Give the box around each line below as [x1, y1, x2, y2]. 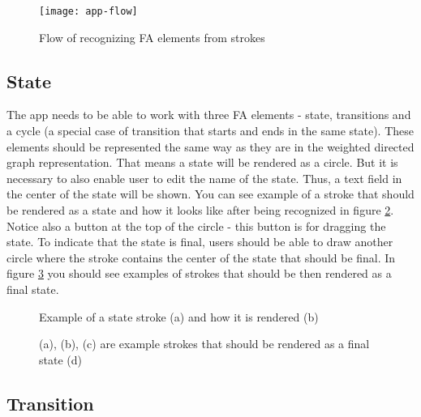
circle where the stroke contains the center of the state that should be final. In [6, 249, 396, 266]
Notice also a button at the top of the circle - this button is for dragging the [6, 217, 386, 234]
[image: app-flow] [39, 6, 138, 17]
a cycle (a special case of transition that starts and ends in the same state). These [6, 122, 414, 139]
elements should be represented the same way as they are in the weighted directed [6, 138, 415, 155]
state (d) [39, 351, 82, 368]
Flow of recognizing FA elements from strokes [39, 28, 265, 45]
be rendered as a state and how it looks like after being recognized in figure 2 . [6, 202, 394, 219]
